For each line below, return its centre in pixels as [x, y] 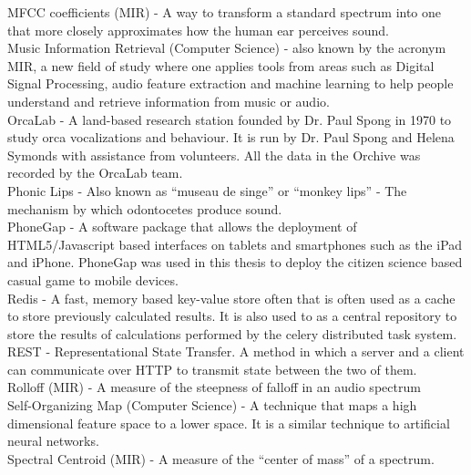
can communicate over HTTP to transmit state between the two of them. [212, 369]
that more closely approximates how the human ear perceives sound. [198, 30]
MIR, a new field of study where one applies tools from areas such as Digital [221, 65]
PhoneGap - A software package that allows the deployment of [182, 227]
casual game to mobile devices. [93, 279]
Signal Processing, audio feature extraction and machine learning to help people [230, 83]
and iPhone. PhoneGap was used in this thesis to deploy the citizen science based [235, 262]
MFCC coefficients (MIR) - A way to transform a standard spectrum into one [225, 12]
